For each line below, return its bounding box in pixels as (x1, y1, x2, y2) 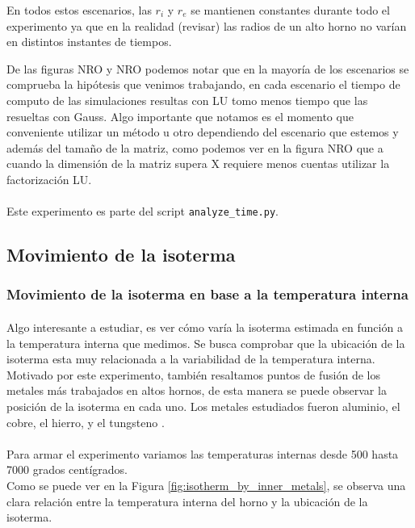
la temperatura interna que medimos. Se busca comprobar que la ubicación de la (6, 334, 405, 351)
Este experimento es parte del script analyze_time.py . (6, 203, 279, 220)
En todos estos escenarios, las (6, 2, 152, 18)
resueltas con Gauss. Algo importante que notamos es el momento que (6, 107, 354, 124)
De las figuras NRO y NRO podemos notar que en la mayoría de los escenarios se (6, 60, 409, 77)
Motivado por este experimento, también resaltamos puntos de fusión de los (6, 366, 380, 383)
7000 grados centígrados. (6, 461, 128, 478)
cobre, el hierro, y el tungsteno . (6, 413, 165, 430)
